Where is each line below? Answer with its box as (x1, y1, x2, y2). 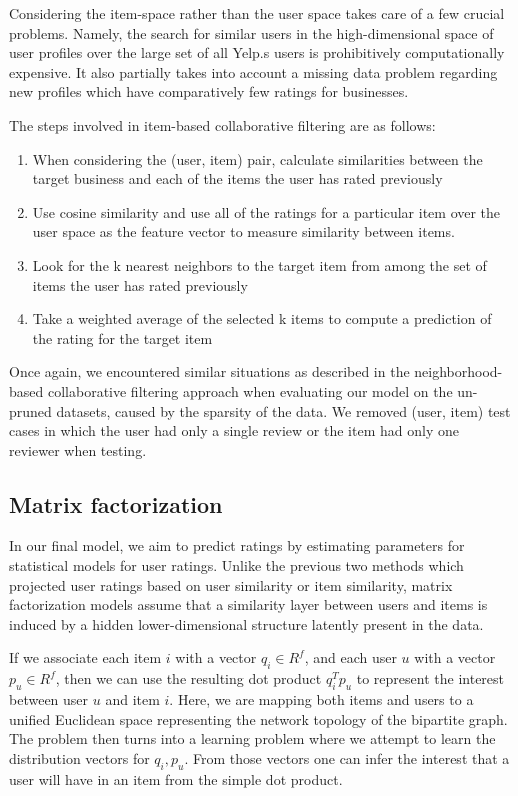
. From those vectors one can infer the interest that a (184, 747, 510, 768)
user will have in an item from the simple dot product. (9, 768, 343, 789)
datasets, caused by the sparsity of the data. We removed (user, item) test (56, 400, 511, 421)
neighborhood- (414, 361, 503, 382)
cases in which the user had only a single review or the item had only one (9, 420, 459, 441)
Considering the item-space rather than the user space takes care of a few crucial (9, 3, 505, 23)
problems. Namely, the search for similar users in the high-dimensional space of (9, 22, 494, 43)
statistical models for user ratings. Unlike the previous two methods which (9, 555, 464, 576)
